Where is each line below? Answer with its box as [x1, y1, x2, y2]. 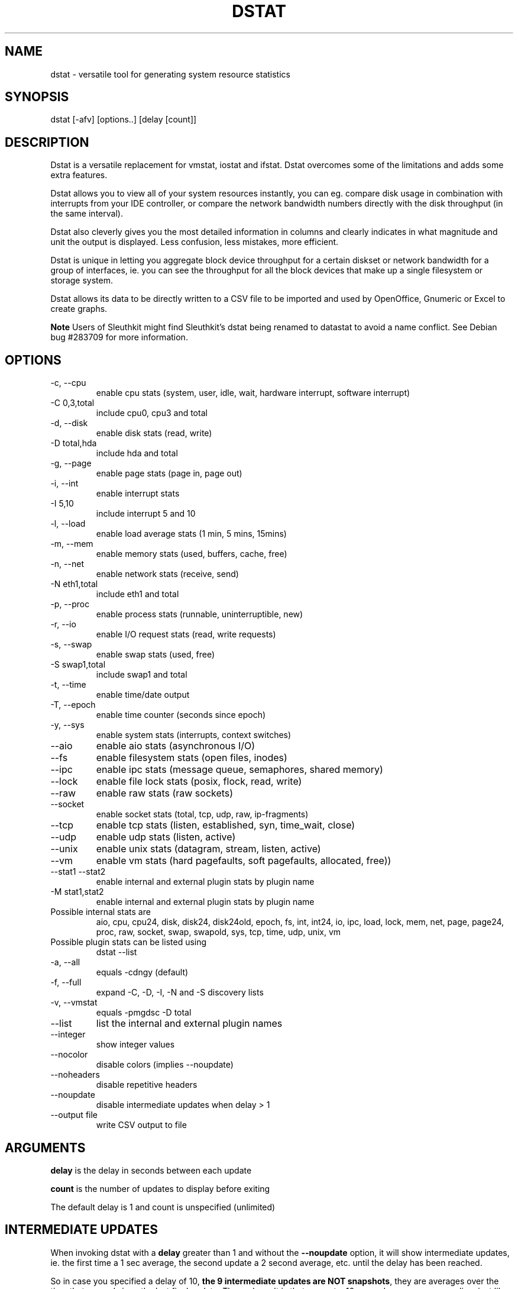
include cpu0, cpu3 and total [96, 408, 208, 418]
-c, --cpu [50, 378, 86, 388]
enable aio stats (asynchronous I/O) [96, 740, 255, 752]
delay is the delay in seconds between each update [50, 1165, 252, 1175]
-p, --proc [50, 599, 90, 610]
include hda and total [96, 448, 178, 459]
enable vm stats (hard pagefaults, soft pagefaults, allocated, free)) [96, 855, 391, 867]
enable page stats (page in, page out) [96, 468, 242, 479]
